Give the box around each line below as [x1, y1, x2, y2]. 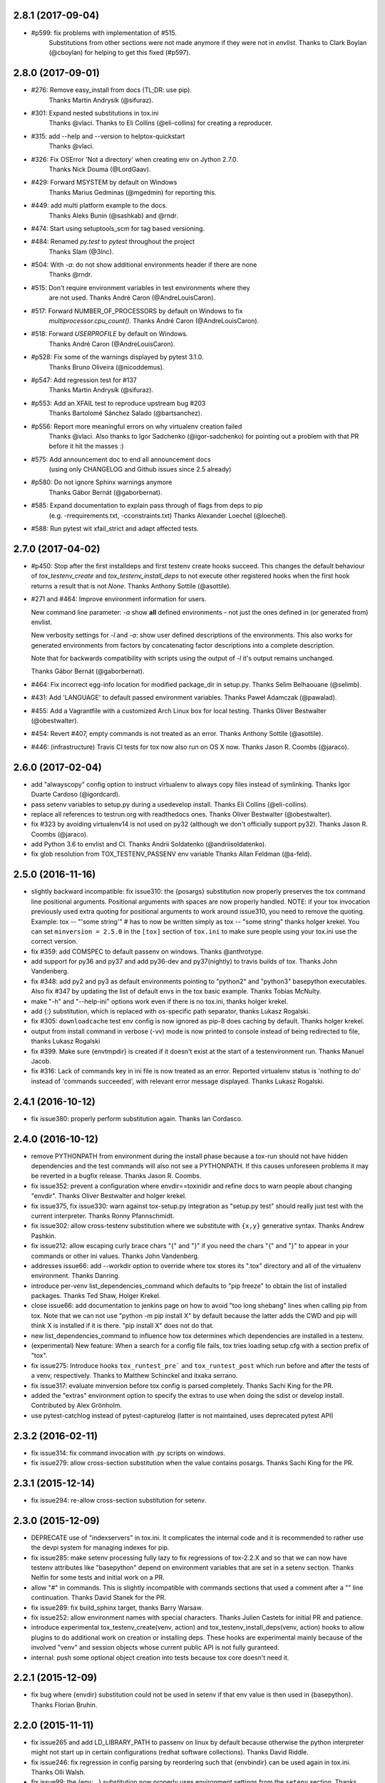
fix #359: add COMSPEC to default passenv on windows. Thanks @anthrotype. [31, 947, 264, 956]
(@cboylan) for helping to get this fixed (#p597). [48, 48, 191, 57]
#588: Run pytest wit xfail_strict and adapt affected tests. [31, 524, 199, 533]
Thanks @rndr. [48, 270, 93, 279]
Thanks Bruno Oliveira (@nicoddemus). [48, 362, 165, 371]
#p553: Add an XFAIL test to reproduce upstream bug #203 [31, 399, 206, 407]
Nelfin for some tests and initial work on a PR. [31, 1573, 165, 1582]
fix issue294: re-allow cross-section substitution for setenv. [31, 1496, 207, 1504]
